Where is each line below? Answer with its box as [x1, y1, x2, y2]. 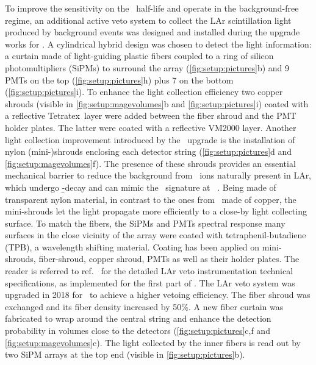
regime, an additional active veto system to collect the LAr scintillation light [5, 13, 292, 26]
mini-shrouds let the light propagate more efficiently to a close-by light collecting [5, 205, 307, 218]
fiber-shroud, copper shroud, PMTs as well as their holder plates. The [38, 252, 300, 265]
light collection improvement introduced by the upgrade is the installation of [5, 133, 295, 146]
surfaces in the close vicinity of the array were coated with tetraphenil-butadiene [5, 229, 306, 241]
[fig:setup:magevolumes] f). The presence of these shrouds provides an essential [5, 157, 296, 169]
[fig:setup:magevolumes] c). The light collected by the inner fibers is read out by [5, 336, 301, 349]
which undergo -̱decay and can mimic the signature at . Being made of [5, 180, 276, 193]
